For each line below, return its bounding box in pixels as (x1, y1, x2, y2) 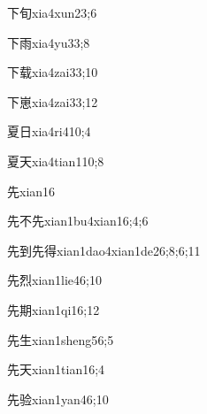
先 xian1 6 (7, 181, 56, 200)
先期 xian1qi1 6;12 (7, 300, 100, 318)
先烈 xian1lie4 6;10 (7, 271, 102, 289)
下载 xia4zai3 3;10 (7, 63, 98, 81)
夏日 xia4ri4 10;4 (7, 122, 91, 141)
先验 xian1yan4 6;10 (7, 389, 109, 408)
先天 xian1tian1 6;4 (7, 360, 105, 379)
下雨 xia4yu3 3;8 (7, 33, 90, 51)
